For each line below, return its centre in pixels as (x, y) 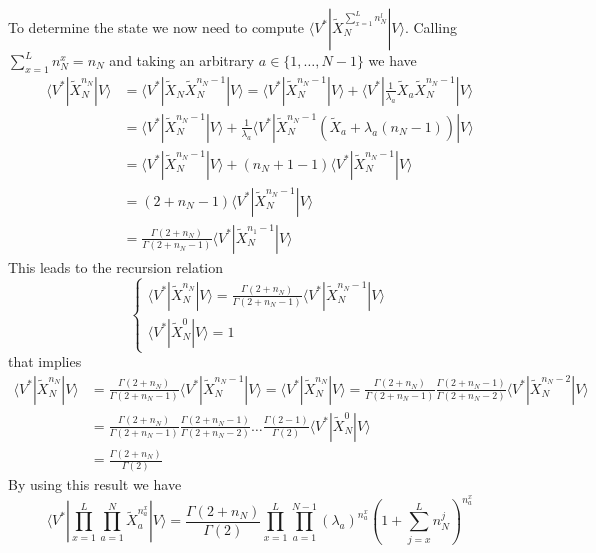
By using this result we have (95, 484)
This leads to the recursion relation (116, 266)
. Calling (431, 27)
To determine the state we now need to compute (156, 27)
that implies (45, 361)
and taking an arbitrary (182, 60)
